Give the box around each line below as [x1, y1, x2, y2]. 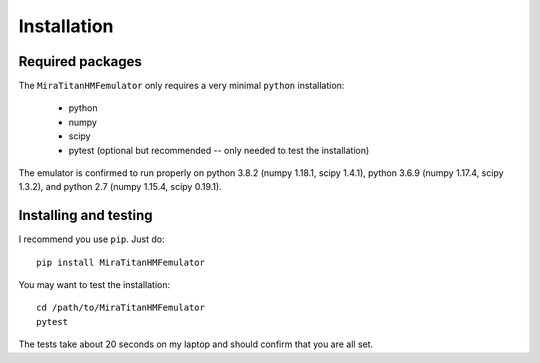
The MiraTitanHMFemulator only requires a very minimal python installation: [18, 80, 345, 92]
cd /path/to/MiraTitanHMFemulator [36, 302, 205, 314]
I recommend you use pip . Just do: [18, 233, 165, 245]
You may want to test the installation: [18, 279, 170, 291]
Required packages [18, 53, 142, 70]
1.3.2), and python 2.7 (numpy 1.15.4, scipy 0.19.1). [18, 181, 222, 193]
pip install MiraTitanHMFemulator [36, 256, 205, 268]
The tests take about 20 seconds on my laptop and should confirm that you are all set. [18, 338, 374, 350]
